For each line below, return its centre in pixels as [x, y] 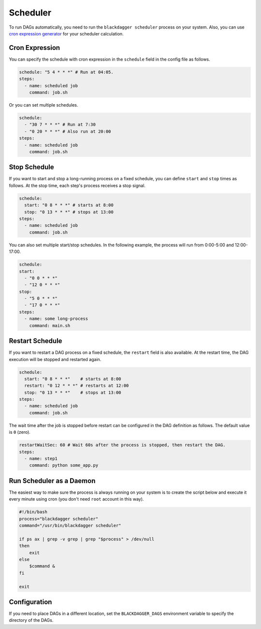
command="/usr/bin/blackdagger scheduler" [70, 526]
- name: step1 [41, 458]
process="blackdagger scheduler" [59, 519]
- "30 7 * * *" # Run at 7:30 [60, 125]
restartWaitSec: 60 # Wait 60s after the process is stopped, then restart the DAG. [122, 445]
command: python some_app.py [64, 465]
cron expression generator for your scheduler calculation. [66, 33]
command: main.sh [50, 325]
